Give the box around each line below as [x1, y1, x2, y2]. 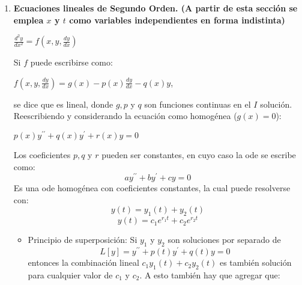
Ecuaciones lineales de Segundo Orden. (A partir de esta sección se [13, 2, 298, 14]
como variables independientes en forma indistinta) [69, 13, 285, 26]
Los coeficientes [13, 148, 71, 161]
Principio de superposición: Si [28, 233, 137, 246]
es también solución [219, 256, 292, 269]
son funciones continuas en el [144, 97, 251, 110]
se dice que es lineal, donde [13, 97, 113, 110]
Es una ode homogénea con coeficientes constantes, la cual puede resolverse [13, 182, 291, 194]
